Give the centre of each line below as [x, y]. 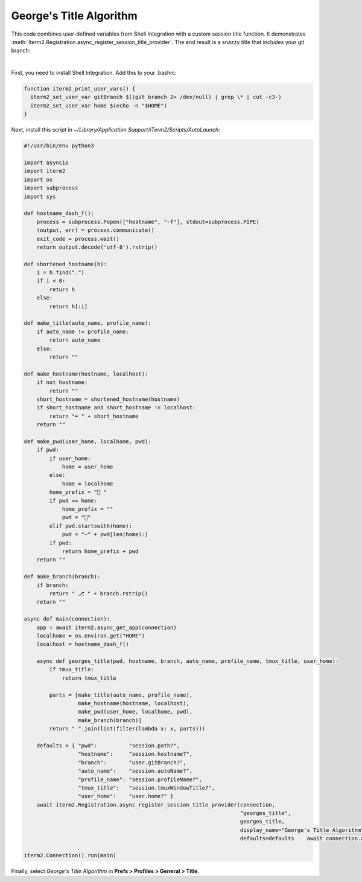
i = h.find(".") [60, 273]
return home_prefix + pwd [100, 551]
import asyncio [46, 163]
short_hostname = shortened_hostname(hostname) [108, 399]
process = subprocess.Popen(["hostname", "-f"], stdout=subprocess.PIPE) [148, 222]
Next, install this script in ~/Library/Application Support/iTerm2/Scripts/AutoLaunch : [116, 130]
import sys [40, 197]
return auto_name [75, 340]
